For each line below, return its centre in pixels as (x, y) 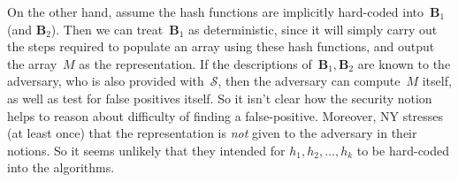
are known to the (404, 63)
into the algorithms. (61, 167)
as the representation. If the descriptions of (195, 63)
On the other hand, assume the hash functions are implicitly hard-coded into (216, 11)
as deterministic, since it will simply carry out (313, 29)
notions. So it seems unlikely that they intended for (146, 150)
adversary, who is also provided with (106, 81)
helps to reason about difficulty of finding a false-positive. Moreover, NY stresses (225, 115)
